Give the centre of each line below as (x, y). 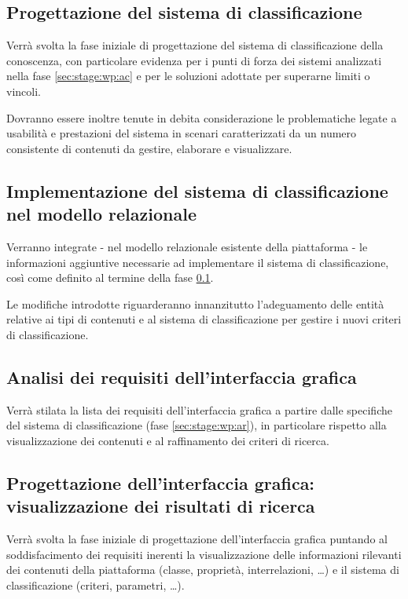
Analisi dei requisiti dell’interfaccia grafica (182, 376)
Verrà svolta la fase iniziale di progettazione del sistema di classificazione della (195, 45)
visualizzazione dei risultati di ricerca (161, 506)
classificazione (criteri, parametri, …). (96, 584)
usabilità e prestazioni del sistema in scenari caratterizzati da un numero (182, 133)
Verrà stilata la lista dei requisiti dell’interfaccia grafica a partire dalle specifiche (199, 409)
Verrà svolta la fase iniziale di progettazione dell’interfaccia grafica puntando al (197, 539)
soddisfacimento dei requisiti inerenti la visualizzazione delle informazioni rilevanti (204, 554)
